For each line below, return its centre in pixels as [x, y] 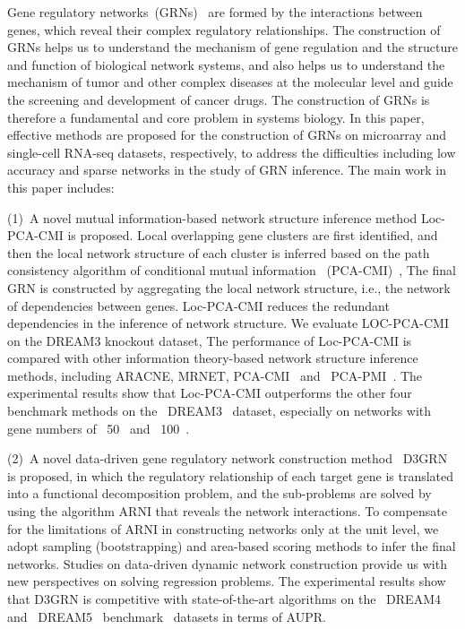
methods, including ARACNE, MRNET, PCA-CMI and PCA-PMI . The [215, 375]
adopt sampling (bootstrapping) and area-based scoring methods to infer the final [232, 546]
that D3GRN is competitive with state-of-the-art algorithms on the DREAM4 [224, 599]
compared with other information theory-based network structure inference [213, 358]
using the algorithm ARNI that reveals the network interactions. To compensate [228, 511]
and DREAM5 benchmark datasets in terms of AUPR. [167, 616]
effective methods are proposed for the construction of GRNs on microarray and [227, 135]
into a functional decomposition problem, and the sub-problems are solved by [220, 493]
